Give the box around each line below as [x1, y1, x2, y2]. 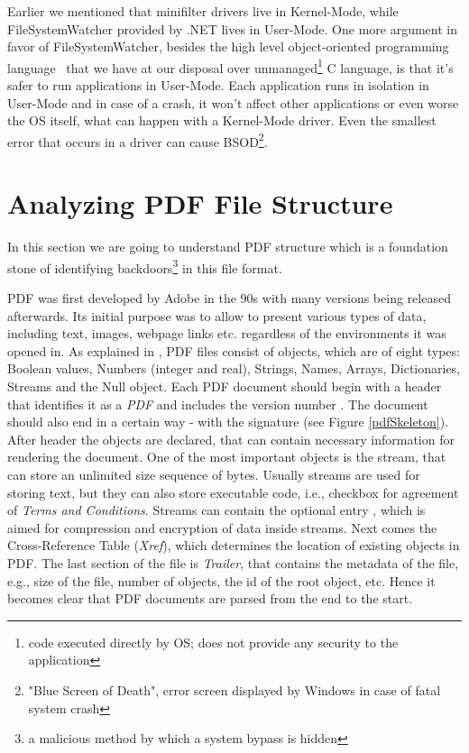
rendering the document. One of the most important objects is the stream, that [7, 447, 446, 466]
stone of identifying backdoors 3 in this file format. [7, 255, 282, 277]
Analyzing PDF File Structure [7, 185, 393, 222]
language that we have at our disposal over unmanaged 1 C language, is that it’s [7, 55, 454, 77]
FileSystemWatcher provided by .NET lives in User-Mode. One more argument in [7, 19, 457, 38]
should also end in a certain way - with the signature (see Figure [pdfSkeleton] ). [7, 412, 449, 431]
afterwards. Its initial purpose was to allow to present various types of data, [7, 306, 427, 325]
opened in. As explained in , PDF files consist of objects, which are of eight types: [7, 341, 460, 360]
